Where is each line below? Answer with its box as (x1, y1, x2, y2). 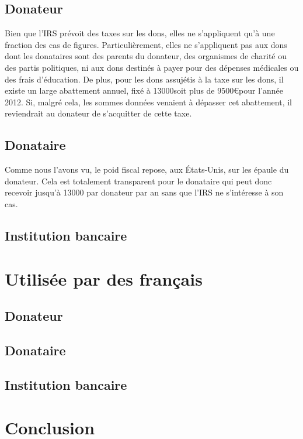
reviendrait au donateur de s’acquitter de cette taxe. (5, 107, 192, 119)
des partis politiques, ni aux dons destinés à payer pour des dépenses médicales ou (5, 61, 299, 73)
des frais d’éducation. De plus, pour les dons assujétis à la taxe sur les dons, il (5, 73, 284, 85)
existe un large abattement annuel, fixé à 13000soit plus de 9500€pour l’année (5, 84, 283, 97)
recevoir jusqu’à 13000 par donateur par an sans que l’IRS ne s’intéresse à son (5, 186, 284, 198)
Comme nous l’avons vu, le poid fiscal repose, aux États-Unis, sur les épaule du (5, 163, 289, 176)
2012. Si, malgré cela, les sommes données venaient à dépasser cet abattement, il (5, 95, 292, 108)
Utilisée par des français (5, 266, 203, 290)
